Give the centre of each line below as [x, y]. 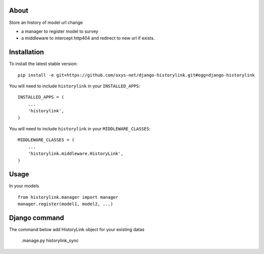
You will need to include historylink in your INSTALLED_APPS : [75, 86]
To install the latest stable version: [43, 64]
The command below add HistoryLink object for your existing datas [77, 230]
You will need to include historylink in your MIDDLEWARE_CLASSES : [80, 128]
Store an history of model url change [46, 22]
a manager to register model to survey [60, 31]
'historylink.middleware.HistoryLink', [76, 154]
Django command [37, 218]
